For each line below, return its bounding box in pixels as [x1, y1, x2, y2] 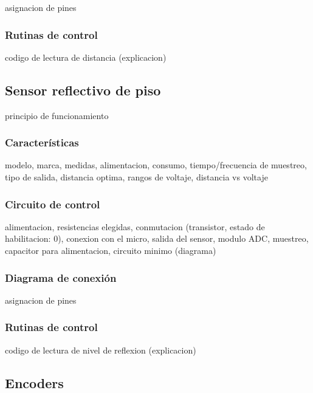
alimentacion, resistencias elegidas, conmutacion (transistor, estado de [5, 220, 265, 233]
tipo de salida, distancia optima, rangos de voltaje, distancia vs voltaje [5, 171, 268, 183]
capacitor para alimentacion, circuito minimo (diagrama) [5, 244, 216, 257]
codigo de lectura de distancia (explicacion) [5, 50, 167, 63]
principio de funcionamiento [5, 109, 109, 121]
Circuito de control [5, 196, 100, 211]
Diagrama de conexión [5, 270, 117, 285]
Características [5, 135, 79, 150]
